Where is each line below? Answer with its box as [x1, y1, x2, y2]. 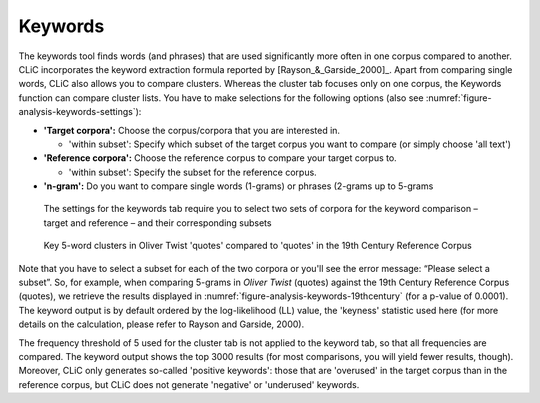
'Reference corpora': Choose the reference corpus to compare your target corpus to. [43, 152, 397, 164]
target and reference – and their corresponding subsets [43, 216, 272, 229]
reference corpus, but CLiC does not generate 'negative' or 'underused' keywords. [18, 378, 360, 390]
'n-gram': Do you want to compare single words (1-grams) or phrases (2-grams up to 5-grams [43, 180, 434, 192]
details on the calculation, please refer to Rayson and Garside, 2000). [18, 318, 305, 330]
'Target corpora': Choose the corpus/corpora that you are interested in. [43, 124, 340, 136]
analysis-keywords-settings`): [18, 106, 142, 118]
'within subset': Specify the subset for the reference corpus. [68, 166, 317, 178]
